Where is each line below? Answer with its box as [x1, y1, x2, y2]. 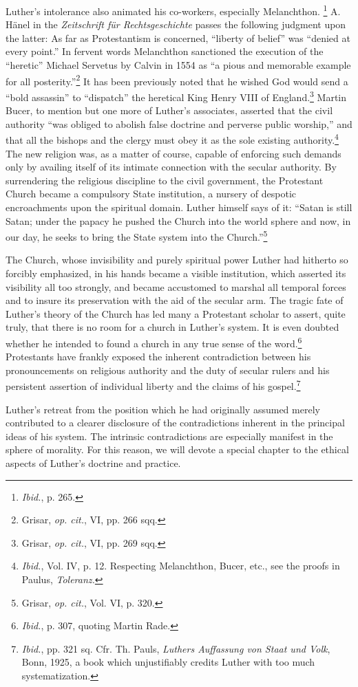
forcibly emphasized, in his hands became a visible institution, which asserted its [6, 265, 346, 280]
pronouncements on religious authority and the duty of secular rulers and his [6, 362, 330, 377]
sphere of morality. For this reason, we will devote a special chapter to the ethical [6, 442, 349, 457]
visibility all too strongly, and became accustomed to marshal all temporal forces [6, 279, 346, 294]
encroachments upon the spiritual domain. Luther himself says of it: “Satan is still [6, 199, 352, 214]
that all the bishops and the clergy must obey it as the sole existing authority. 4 [6, 131, 339, 146]
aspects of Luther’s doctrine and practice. [6, 456, 181, 470]
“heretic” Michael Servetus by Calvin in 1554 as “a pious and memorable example [6, 58, 351, 72]
